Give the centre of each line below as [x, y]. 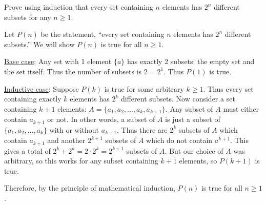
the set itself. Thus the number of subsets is [73, 71]
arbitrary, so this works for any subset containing [81, 161]
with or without [74, 129]
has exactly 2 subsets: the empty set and [191, 61]
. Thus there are [142, 129]
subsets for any [28, 17]
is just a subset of [193, 119]
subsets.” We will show [39, 44]
